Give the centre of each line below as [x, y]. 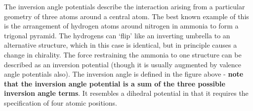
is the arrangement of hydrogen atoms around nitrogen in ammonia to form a [121, 26]
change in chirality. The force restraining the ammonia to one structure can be [123, 54]
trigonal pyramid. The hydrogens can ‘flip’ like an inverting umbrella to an [117, 35]
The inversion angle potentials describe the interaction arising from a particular [125, 6]
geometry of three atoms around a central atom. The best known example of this [126, 16]
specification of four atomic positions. [61, 102]
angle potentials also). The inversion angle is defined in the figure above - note [124, 74]
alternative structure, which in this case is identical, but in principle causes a [121, 45]
